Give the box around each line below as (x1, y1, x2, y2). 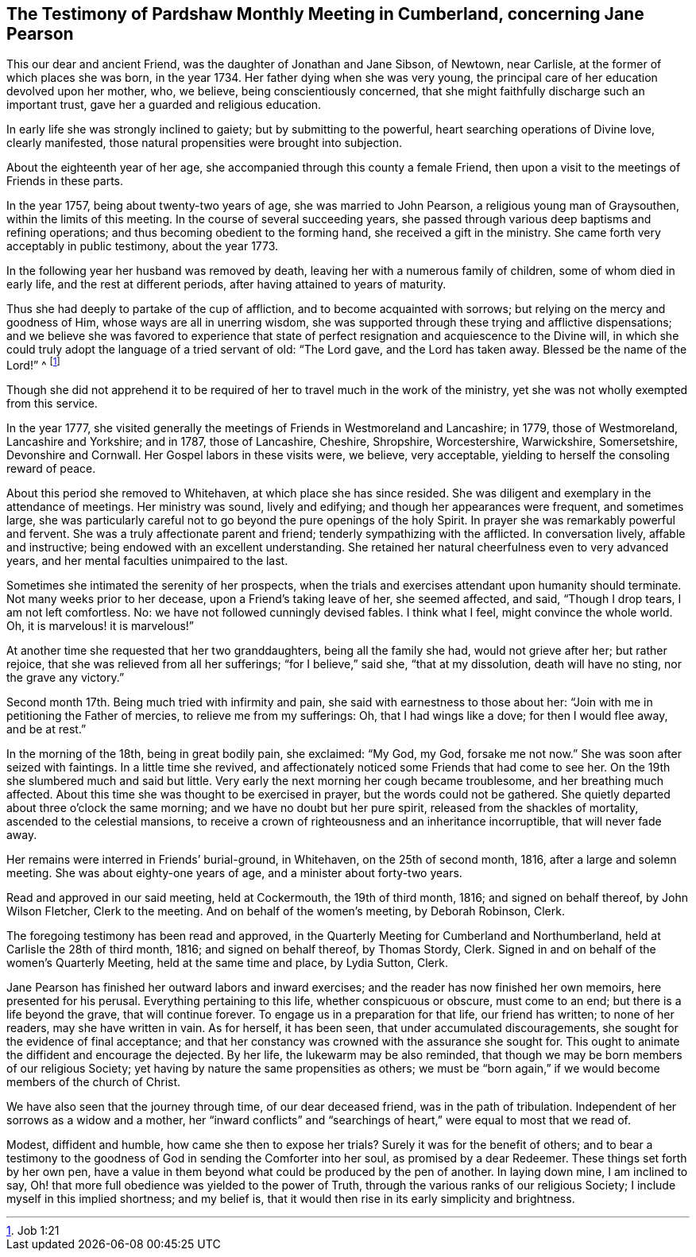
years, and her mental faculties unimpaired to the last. (6, 554, 288, 568)
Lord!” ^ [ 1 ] (6, 356, 60, 373)
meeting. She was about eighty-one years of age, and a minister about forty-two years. (6, 866, 462, 880)
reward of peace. (6, 462, 96, 476)
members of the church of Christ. (6, 1075, 181, 1089)
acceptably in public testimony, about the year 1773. (6, 239, 279, 253)
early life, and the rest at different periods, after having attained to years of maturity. (6, 277, 447, 292)
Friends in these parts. (6, 174, 124, 188)
